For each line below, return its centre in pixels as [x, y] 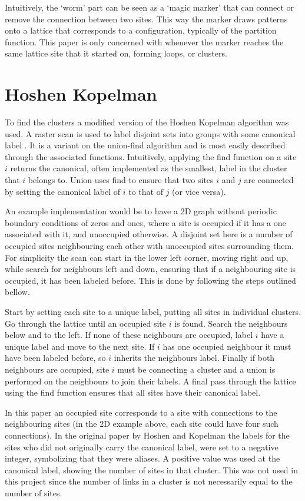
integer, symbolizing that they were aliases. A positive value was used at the [142, 458]
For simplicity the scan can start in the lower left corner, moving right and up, [147, 257]
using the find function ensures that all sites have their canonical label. [133, 392]
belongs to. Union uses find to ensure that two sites [121, 180]
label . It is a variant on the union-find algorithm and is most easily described [145, 145]
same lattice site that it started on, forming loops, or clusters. [116, 53]
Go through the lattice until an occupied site [86, 323]
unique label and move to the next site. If [80, 346]
